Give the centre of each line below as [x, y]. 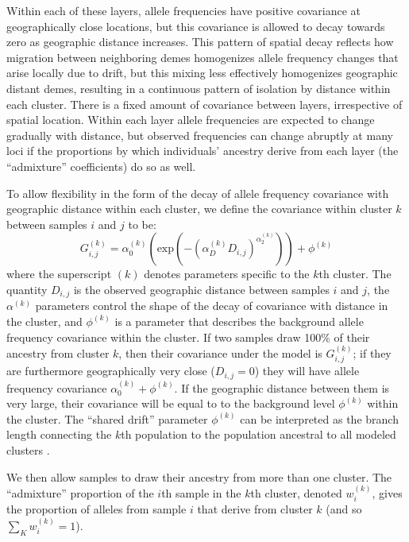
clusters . [28, 450]
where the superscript [59, 274]
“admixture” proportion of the [80, 493]
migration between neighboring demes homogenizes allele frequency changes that [203, 57]
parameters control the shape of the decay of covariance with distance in [212, 306]
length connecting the [59, 434]
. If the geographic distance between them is [282, 387]
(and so [344, 509]
